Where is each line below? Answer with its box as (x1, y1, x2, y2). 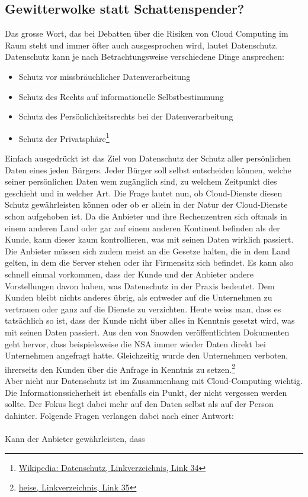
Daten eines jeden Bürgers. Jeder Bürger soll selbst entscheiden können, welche (5, 163, 291, 176)
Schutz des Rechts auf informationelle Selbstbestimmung (18, 90, 224, 102)
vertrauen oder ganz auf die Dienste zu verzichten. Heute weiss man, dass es (5, 302, 281, 315)
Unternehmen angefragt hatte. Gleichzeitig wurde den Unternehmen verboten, (5, 349, 288, 362)
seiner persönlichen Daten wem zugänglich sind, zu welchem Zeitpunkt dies (5, 175, 277, 188)
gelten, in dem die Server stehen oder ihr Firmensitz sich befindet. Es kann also (5, 256, 294, 269)
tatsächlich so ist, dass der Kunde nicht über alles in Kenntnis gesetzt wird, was (5, 314, 295, 327)
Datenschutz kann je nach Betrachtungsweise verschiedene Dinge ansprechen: (5, 50, 284, 63)
